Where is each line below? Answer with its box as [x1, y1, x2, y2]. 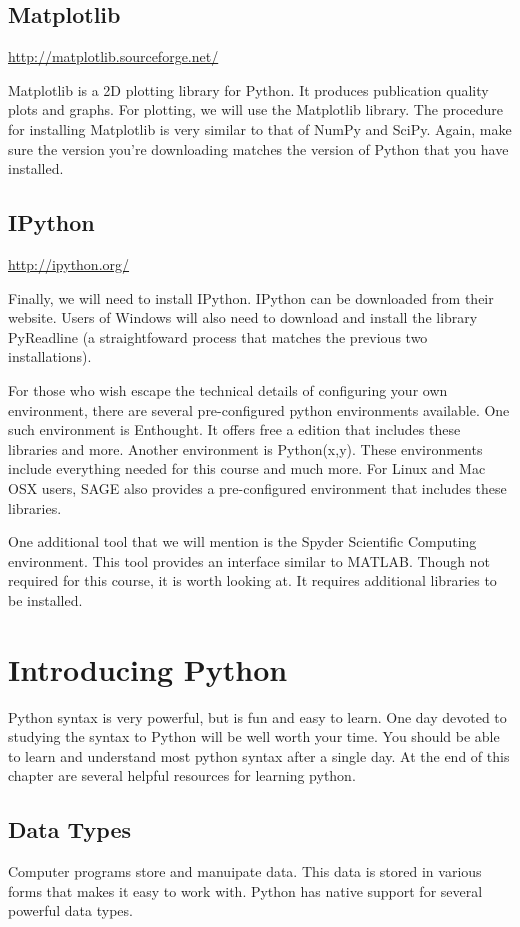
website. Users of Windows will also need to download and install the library [8, 307, 478, 328]
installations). [8, 346, 92, 367]
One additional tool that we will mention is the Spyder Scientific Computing [8, 531, 477, 552]
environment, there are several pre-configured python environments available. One [8, 399, 510, 420]
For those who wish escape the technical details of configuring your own [8, 379, 448, 400]
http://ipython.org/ [8, 253, 130, 274]
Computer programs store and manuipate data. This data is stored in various [8, 861, 482, 882]
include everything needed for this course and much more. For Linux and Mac [8, 458, 486, 479]
